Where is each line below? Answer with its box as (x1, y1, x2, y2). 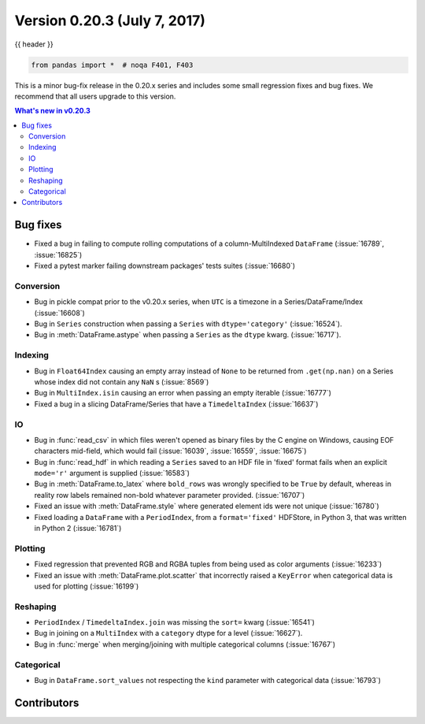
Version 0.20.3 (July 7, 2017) (14, 12, 206, 29)
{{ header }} (14, 39, 54, 49)
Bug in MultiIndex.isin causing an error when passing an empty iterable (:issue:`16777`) (34, 388, 332, 398)
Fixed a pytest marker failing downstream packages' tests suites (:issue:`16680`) (34, 261, 295, 271)
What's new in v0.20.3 (14, 106, 91, 116)
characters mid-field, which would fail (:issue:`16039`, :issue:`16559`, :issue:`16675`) (34, 446, 307, 456)
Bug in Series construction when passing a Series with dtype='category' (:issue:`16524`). (34, 319, 342, 329)
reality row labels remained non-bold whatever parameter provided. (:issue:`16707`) (34, 490, 305, 499)
